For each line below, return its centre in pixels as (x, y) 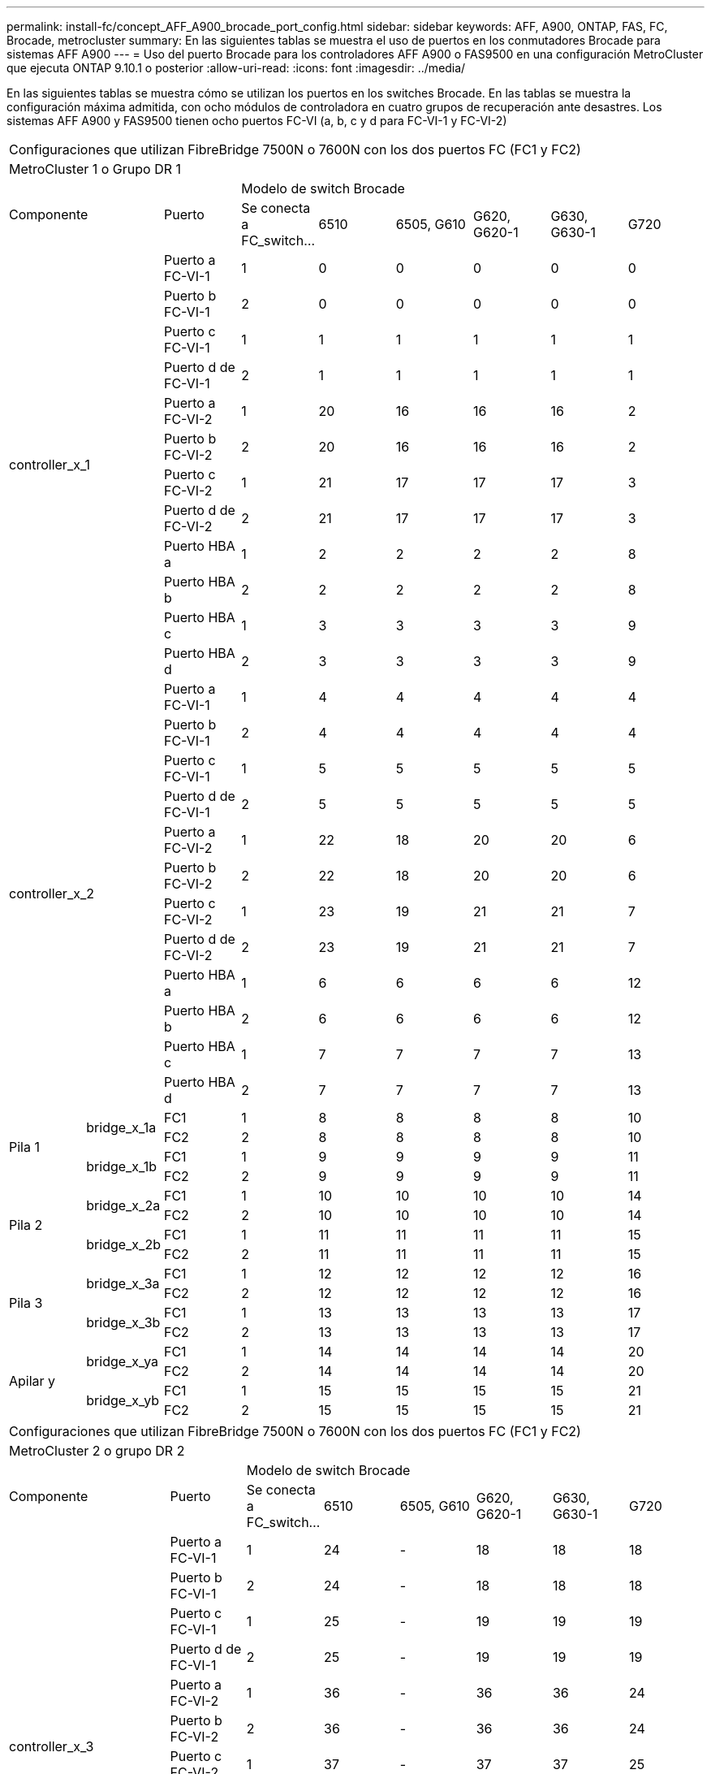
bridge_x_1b (121, 1166)
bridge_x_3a (123, 1283)
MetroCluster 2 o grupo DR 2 (97, 1451)
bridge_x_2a (123, 1205)
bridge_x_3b (123, 1322)
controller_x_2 (52, 893)
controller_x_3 (52, 1746)
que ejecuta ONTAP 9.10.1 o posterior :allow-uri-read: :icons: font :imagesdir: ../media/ (236, 68)
